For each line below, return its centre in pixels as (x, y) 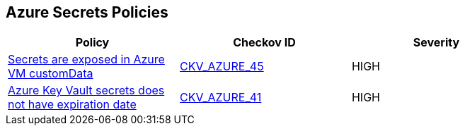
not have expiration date (72, 105)
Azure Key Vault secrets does (86, 91)
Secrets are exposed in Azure (86, 60)
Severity (436, 43)
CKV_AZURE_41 (220, 98)
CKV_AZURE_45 (222, 67)
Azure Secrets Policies (87, 12)
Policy (92, 43)
